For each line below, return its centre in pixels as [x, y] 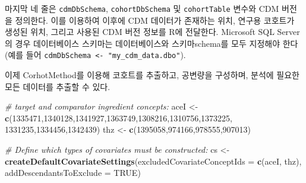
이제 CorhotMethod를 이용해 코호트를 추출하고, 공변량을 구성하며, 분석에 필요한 [152, 75]
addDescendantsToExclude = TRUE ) [73, 173]
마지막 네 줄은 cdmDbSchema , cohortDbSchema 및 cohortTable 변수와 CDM [142, 8]
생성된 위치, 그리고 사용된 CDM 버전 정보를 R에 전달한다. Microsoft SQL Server [152, 32]
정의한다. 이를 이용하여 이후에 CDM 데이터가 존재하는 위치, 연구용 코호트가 [155, 20]
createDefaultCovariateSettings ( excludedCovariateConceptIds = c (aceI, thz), [153, 161]
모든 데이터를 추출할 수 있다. [58, 86]
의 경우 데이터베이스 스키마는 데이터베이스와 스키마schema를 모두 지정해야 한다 [152, 43]
